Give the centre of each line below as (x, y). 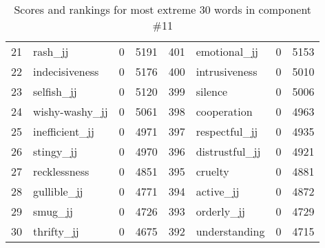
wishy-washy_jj (71, 111)
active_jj (218, 191)
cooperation (224, 111)
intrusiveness (227, 71)
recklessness (61, 171)
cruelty (212, 171)
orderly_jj (220, 211)
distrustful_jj (228, 151)
